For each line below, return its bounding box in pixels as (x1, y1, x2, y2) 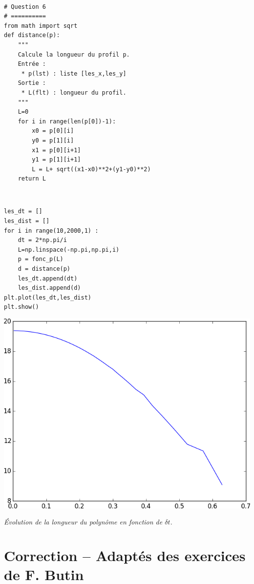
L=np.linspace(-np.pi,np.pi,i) (18, 246, 120, 253)
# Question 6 (4, 3, 46, 10)
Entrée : (18, 60, 46, 68)
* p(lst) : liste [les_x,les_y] (21, 70, 127, 77)
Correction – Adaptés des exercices (4, 545, 246, 565)
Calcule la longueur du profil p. (18, 51, 130, 58)
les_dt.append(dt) (18, 275, 78, 282)
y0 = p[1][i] (32, 137, 74, 144)
